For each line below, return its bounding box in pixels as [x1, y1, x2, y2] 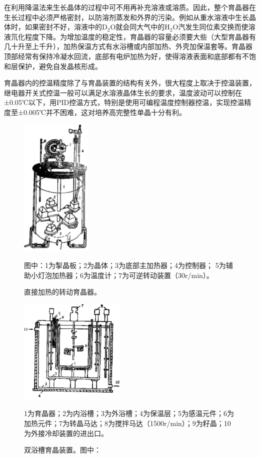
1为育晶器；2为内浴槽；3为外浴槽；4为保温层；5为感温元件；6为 [24, 408, 234, 418]
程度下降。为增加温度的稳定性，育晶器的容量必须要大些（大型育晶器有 [24, 31, 256, 41]
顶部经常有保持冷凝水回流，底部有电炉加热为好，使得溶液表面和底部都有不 [4, 50, 249, 61]
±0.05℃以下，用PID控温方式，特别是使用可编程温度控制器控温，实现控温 [4, 97, 244, 107]
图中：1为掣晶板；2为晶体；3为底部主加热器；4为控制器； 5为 [24, 260, 226, 270]
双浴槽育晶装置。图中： [24, 444, 101, 455]
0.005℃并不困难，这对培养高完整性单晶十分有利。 [23, 106, 186, 117]
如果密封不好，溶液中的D [24, 21, 107, 32]
